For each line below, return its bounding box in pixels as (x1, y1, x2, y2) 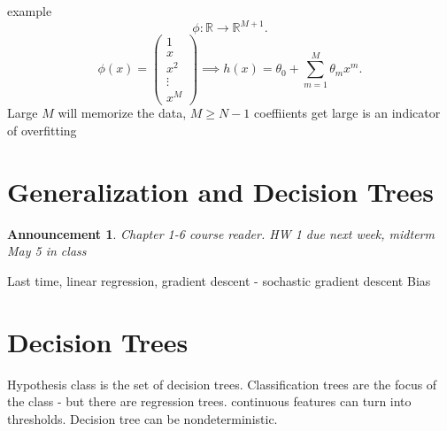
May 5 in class (7, 242, 87, 260)
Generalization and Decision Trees (7, 173, 435, 209)
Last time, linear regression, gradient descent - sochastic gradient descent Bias (7, 271, 431, 289)
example (7, 2, 52, 19)
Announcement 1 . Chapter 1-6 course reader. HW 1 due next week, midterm (7, 224, 435, 242)
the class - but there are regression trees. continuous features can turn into (7, 392, 412, 411)
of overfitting (7, 121, 77, 140)
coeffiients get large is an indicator (254, 104, 441, 122)
